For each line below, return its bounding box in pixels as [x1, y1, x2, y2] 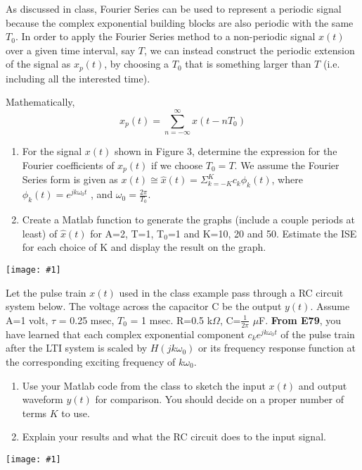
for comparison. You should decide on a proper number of [95, 392, 344, 407]
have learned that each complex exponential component [6, 326, 245, 341]
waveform [22, 392, 63, 407]
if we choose [151, 157, 203, 172]
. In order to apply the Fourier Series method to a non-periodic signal [15, 29, 316, 44]
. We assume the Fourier [234, 157, 340, 172]
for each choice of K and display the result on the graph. [22, 240, 266, 254]
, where [271, 172, 303, 187]
